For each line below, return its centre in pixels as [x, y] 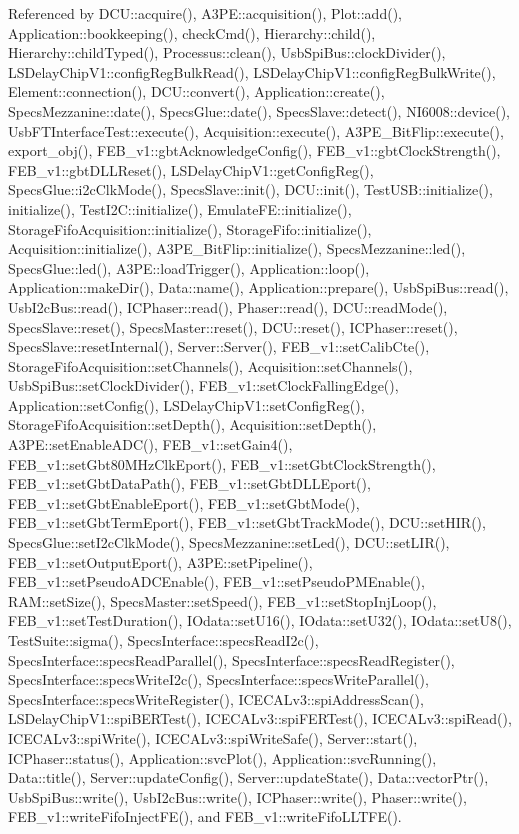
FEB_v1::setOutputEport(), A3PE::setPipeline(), [160, 561]
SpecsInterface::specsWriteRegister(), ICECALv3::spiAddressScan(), [216, 698]
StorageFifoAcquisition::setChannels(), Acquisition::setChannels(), [210, 365]
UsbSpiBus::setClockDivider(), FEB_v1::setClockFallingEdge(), [203, 385]
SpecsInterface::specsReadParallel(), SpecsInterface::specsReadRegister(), [231, 659]
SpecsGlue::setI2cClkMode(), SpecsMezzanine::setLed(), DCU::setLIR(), [229, 542]
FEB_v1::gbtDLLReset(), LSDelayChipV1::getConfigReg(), [191, 169]
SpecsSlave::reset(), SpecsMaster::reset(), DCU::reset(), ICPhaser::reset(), [233, 326]
